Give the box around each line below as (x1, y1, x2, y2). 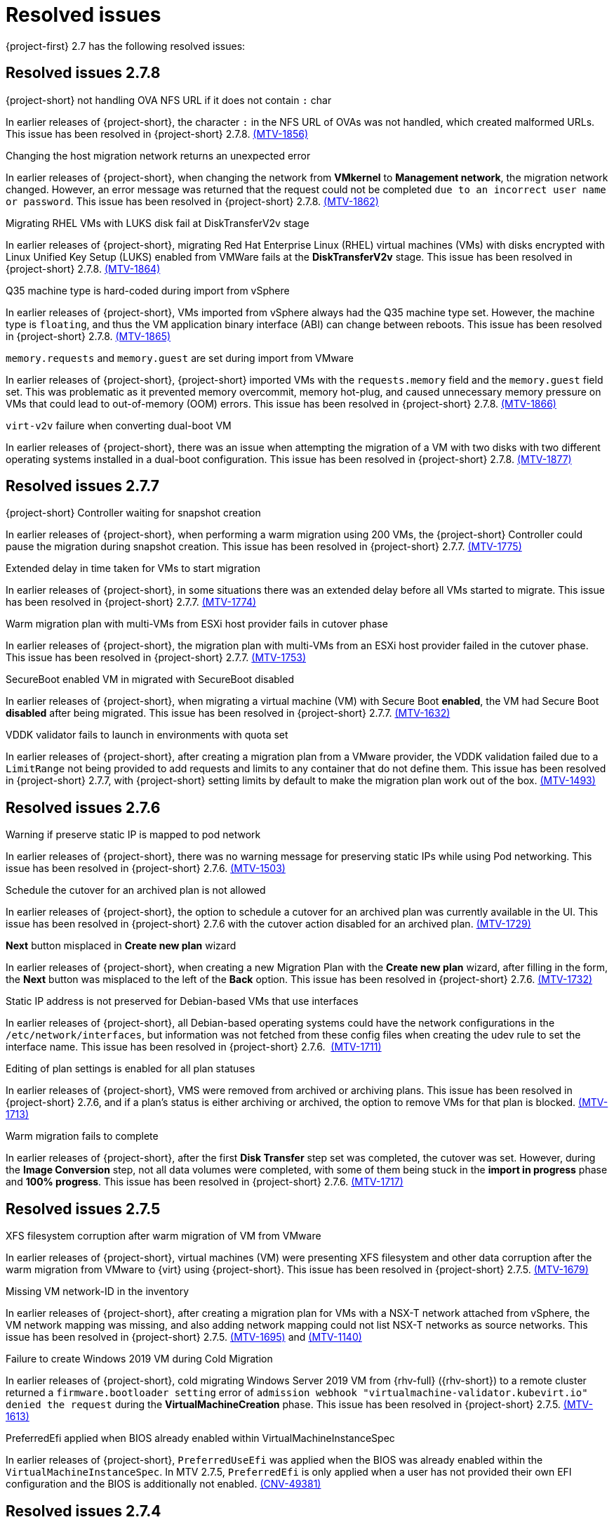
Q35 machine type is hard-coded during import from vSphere (6, 284, 290, 297)
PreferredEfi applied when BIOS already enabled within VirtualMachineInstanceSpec (6, 1432, 395, 1445)
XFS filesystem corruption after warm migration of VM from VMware (6, 1230, 321, 1242)
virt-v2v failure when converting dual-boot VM (6, 419, 232, 431)
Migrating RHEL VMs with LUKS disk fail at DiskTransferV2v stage (6, 216, 309, 229)
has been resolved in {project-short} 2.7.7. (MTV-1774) (6, 596, 257, 609)
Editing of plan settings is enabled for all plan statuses (6, 1062, 255, 1075)
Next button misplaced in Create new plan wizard (6, 939, 236, 952)
